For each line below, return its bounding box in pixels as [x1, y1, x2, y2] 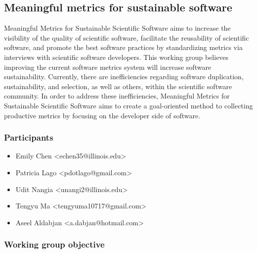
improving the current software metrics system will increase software [4, 61, 212, 72]
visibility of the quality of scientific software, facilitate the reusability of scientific [4, 32, 249, 43]
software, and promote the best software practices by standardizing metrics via [4, 42, 243, 52]
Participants [4, 131, 53, 144]
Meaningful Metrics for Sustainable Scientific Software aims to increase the [4, 23, 231, 33]
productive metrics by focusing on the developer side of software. [4, 110, 201, 120]
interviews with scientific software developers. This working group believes [4, 51, 229, 62]
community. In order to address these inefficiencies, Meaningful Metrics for [4, 91, 230, 101]
